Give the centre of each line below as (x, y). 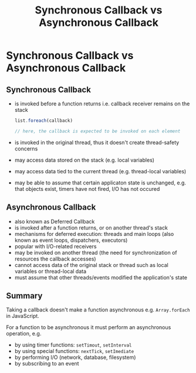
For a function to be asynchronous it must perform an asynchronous (89, 327)
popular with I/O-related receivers (55, 246)
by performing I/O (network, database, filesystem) (75, 357)
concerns (26, 148)
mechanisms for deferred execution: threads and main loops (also (94, 234)
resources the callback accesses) (55, 259)
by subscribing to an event (47, 364)
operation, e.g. (24, 334)
